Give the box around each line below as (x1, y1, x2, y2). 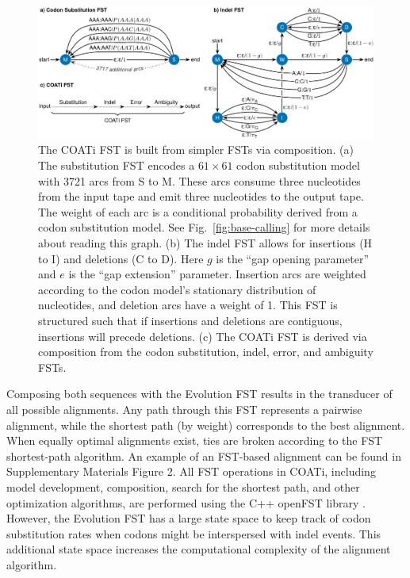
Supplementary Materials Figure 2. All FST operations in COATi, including (6, 463, 376, 480)
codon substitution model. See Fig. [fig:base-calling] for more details (38, 219, 370, 235)
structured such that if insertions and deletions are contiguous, (38, 312, 343, 328)
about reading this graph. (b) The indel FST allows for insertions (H (38, 235, 373, 251)
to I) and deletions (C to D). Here (38, 250, 204, 266)
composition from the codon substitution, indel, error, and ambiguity (38, 343, 374, 360)
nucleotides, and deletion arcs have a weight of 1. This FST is (38, 297, 338, 313)
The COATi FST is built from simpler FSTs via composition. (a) (38, 141, 354, 158)
